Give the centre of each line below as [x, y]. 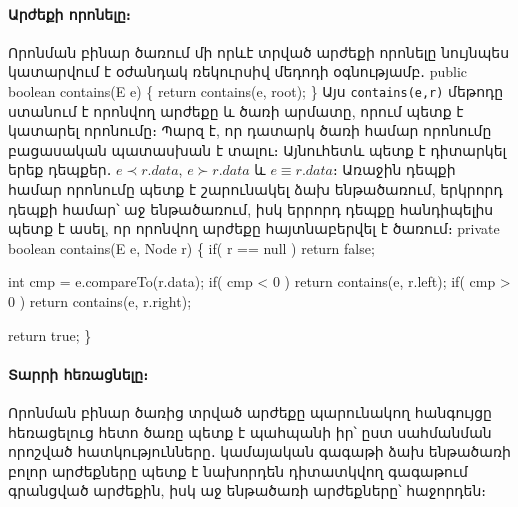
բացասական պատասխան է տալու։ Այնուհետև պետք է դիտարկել [257, 149]
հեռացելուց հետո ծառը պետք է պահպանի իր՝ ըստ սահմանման [250, 431]
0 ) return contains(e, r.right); [100, 300]
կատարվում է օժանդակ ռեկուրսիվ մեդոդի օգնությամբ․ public [238, 71]
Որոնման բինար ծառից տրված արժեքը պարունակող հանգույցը [250, 411]
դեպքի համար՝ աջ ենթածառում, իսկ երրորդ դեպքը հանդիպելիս [251, 208]
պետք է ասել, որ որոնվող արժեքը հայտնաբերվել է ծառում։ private [254, 228]
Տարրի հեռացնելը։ [78, 373]
